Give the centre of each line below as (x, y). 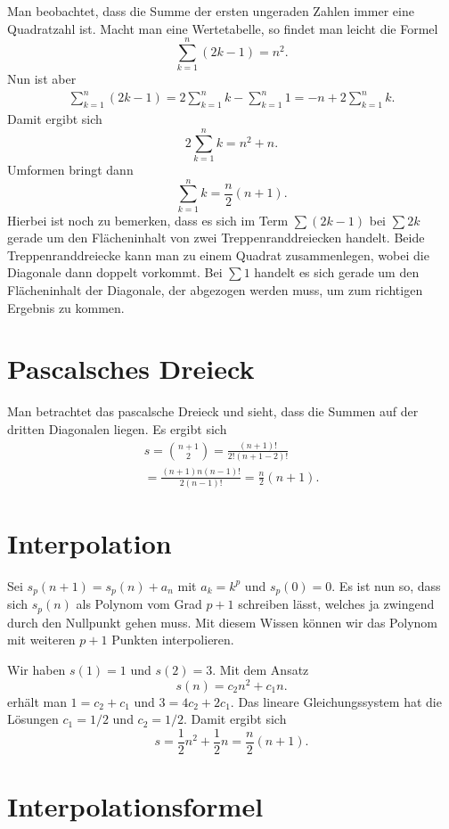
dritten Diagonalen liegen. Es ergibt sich (117, 428)
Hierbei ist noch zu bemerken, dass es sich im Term (148, 220)
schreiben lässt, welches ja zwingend (336, 604)
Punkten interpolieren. (173, 640)
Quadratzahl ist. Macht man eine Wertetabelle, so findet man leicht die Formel (223, 28)
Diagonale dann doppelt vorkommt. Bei (115, 272)
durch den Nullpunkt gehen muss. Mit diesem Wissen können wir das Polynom (222, 622)
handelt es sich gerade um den (337, 272)
